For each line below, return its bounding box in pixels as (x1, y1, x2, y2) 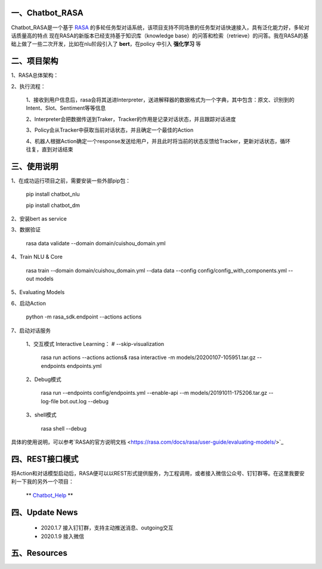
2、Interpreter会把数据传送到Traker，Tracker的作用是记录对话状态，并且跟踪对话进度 (26, 115, 236, 122)
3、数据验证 (11, 226, 41, 233)
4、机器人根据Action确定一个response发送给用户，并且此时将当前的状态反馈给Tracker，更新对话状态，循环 (26, 137, 290, 144)
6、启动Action (11, 299, 46, 307)
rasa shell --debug (41, 425, 86, 432)
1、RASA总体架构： (11, 72, 59, 79)
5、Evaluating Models (11, 289, 65, 296)
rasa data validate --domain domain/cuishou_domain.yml (26, 239, 166, 247)
